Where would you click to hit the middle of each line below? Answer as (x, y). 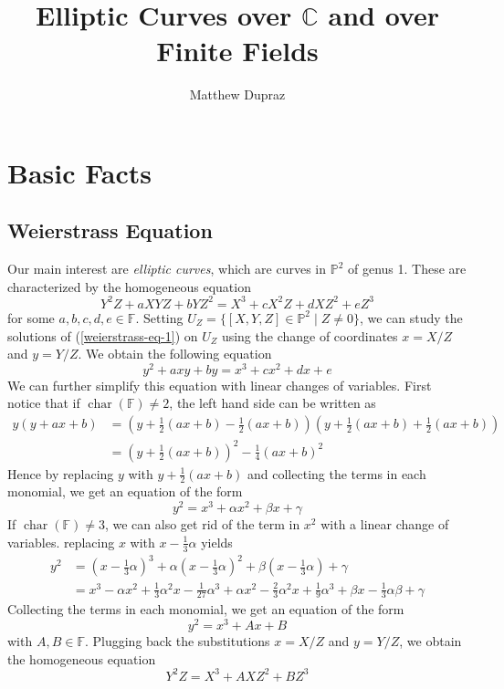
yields (217, 542)
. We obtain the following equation (175, 354)
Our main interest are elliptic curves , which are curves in (167, 269)
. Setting (159, 317)
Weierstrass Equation (110, 230)
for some (31, 317)
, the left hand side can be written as (273, 403)
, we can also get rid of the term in (202, 524)
